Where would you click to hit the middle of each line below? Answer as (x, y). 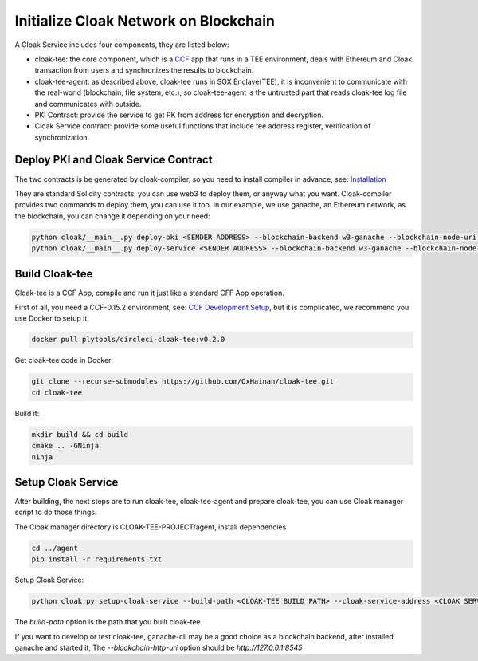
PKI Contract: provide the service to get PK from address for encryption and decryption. (179, 115)
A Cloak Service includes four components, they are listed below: (122, 45)
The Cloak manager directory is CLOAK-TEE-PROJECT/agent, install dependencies (151, 527)
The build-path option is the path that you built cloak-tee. (109, 622)
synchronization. (62, 137)
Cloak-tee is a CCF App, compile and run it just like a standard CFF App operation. (149, 293)
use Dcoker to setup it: (52, 318)
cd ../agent (55, 548)
